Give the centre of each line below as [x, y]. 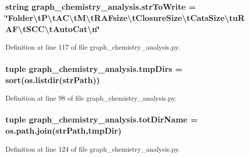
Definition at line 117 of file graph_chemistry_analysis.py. [93, 47]
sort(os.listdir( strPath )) [53, 79]
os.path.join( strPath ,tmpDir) [63, 131]
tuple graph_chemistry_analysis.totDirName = [102, 119]
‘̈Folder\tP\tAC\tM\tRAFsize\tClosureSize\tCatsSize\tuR [125, 17]
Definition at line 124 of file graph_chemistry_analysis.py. [93, 148]
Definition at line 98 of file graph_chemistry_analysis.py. [91, 97]
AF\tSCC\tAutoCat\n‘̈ [53, 28]
